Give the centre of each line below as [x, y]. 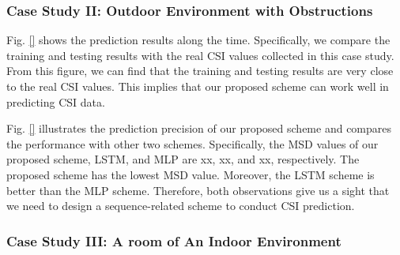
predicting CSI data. [56, 101]
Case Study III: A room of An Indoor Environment [174, 240]
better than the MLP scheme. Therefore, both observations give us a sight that [198, 190]
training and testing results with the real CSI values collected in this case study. [200, 55]
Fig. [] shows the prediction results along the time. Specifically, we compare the [198, 40]
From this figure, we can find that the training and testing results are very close [200, 71]
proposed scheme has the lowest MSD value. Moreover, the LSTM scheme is [191, 174]
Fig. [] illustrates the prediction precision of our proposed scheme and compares [199, 128]
